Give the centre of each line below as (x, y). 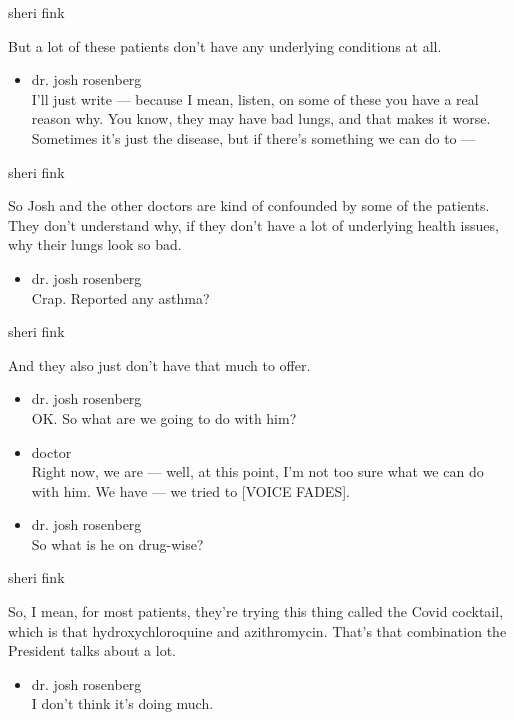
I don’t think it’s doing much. (122, 703)
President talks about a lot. (92, 650)
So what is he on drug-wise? (117, 543)
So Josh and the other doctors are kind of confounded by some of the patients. (249, 205)
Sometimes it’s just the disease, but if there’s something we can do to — (253, 137)
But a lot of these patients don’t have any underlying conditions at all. (225, 45)
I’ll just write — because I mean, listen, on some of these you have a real (255, 98)
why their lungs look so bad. (95, 244)
